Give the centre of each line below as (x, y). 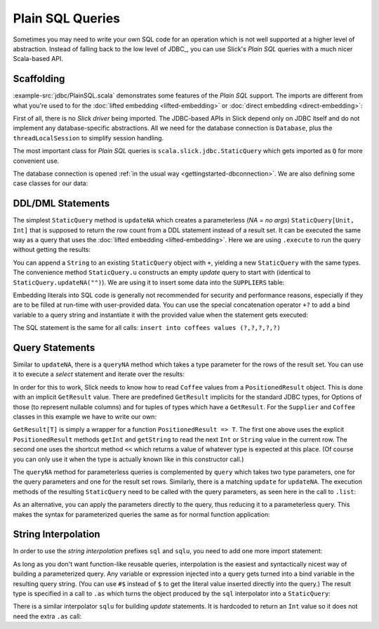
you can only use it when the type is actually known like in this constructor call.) (128, 459)
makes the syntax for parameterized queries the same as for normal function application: (141, 514)
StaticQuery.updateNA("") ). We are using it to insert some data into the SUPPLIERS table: (149, 282)
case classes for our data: (51, 183)
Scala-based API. (38, 59)
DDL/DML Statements (61, 204)
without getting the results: (52, 250)
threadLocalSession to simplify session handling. (88, 138)
